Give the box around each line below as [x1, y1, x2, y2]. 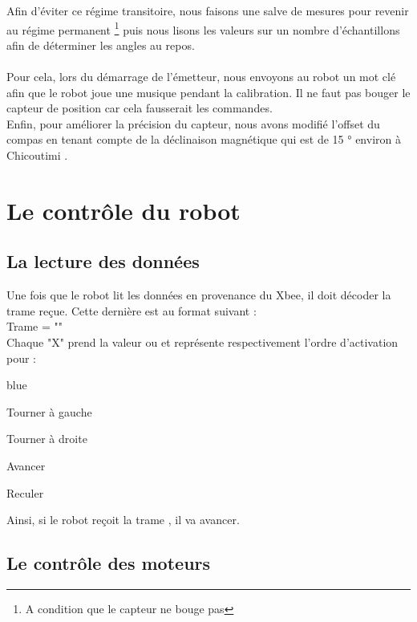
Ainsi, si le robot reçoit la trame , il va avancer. [6, 511, 240, 528]
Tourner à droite [6, 430, 87, 447]
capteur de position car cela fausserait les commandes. [6, 100, 273, 116]
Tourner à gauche [6, 403, 92, 420]
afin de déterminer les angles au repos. [6, 36, 195, 53]
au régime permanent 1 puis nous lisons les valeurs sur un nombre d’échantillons [6, 18, 400, 38]
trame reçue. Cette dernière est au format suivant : [6, 302, 257, 319]
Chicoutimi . [6, 147, 68, 163]
